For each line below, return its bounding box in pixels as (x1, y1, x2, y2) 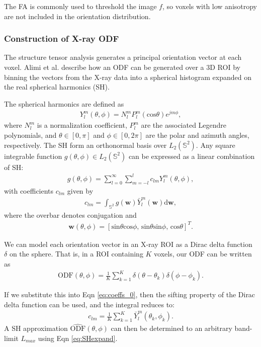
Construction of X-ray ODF (4, 32, 119, 45)
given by (67, 185, 94, 196)
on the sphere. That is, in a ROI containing (9, 248, 143, 259)
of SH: (4, 161, 24, 172)
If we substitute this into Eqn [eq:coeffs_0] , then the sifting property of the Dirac (4, 289, 255, 300)
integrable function (4, 150, 62, 161)
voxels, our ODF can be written (154, 248, 252, 259)
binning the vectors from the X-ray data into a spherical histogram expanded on (4, 71, 251, 82)
